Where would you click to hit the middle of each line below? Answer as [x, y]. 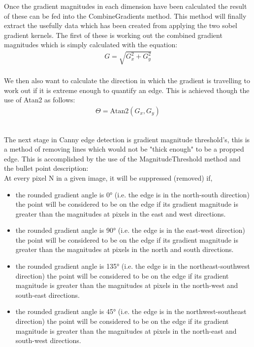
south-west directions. [48, 340]
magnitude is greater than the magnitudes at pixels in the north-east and [126, 331]
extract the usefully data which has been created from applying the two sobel [121, 25]
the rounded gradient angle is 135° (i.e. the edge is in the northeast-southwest [133, 266]
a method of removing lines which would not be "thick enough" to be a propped [124, 149]
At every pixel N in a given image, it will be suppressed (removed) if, [108, 177]
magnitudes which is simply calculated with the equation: [91, 45]
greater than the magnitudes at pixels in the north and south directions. [125, 249]
